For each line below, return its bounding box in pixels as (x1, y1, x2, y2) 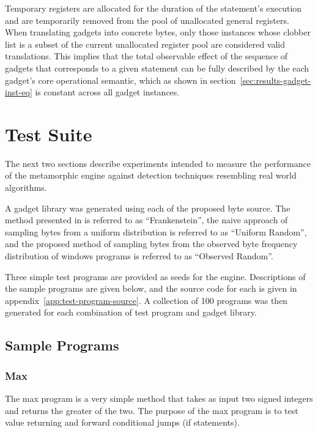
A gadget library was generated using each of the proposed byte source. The (5, 201, 290, 214)
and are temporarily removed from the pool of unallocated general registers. (5, 13, 289, 26)
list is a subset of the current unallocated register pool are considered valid (5, 37, 286, 50)
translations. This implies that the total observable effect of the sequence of (5, 50, 288, 62)
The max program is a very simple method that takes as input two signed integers (5, 392, 313, 404)
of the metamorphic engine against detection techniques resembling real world (5, 169, 297, 182)
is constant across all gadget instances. (35, 86, 180, 98)
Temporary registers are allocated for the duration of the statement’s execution (5, 2, 302, 14)
